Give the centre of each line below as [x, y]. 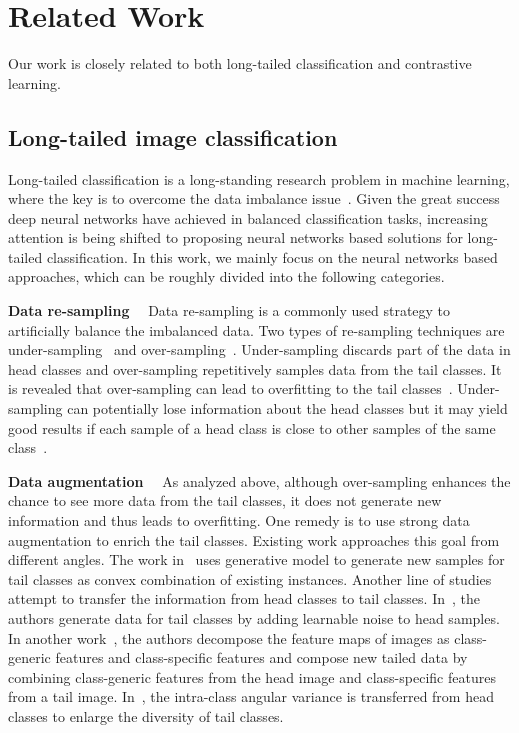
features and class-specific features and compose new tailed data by [261, 657]
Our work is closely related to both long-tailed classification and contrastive [240, 63]
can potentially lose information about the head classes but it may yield [287, 408]
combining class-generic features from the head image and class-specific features [252, 676]
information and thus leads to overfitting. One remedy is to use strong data [239, 520]
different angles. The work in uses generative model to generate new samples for [256, 559]
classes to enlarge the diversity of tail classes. [146, 715]
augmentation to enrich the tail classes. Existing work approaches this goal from [254, 539]
